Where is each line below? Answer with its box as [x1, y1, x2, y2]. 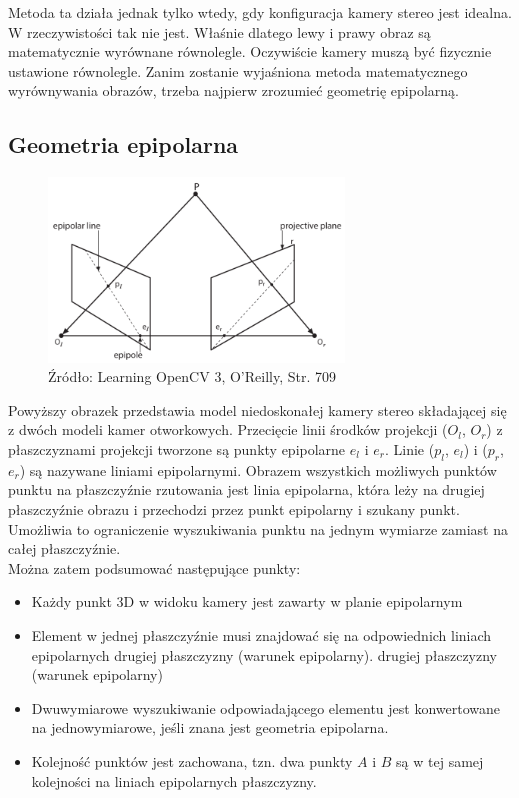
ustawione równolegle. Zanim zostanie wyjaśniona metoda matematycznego [8, 60, 468, 81]
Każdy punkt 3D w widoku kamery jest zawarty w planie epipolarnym [31, 591, 463, 612]
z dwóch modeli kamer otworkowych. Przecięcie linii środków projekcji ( [8, 419, 448, 440]
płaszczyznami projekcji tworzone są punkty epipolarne [8, 439, 346, 460]
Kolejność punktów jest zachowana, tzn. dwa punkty [31, 750, 353, 771]
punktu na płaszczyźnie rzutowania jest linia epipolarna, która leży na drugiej [8, 479, 485, 500]
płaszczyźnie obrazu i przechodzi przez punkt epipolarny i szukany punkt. [8, 499, 460, 520]
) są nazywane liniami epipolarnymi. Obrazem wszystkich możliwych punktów [19, 459, 497, 480]
